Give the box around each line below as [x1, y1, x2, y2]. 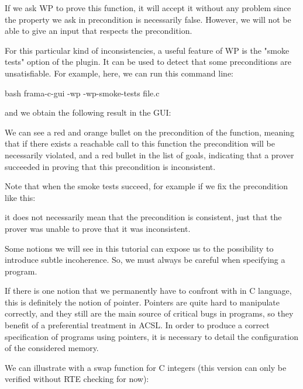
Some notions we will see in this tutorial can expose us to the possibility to [5, 242, 274, 254]
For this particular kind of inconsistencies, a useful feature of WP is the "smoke [5, 44, 290, 56]
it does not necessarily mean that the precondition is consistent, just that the [5, 211, 282, 223]
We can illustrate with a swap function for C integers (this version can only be [5, 361, 287, 373]
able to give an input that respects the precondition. [5, 25, 192, 37]
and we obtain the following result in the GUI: [5, 106, 171, 119]
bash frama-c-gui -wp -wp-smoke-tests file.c [5, 86, 160, 99]
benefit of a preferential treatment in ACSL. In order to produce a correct [5, 319, 270, 331]
